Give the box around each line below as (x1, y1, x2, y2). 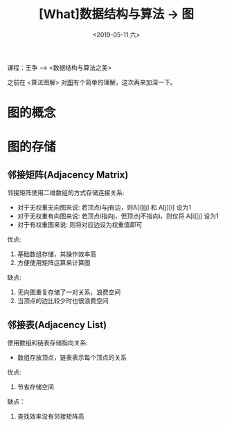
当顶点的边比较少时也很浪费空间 (17, 297, 109, 305)
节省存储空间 (17, 382, 54, 391)
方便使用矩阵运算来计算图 (17, 259, 91, 267)
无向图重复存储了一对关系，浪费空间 (17, 288, 121, 296)
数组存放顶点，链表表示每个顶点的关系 (17, 353, 127, 361)
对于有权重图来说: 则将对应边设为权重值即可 (17, 221, 143, 229)
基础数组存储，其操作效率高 (17, 250, 97, 258)
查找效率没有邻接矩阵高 (17, 412, 84, 420)
